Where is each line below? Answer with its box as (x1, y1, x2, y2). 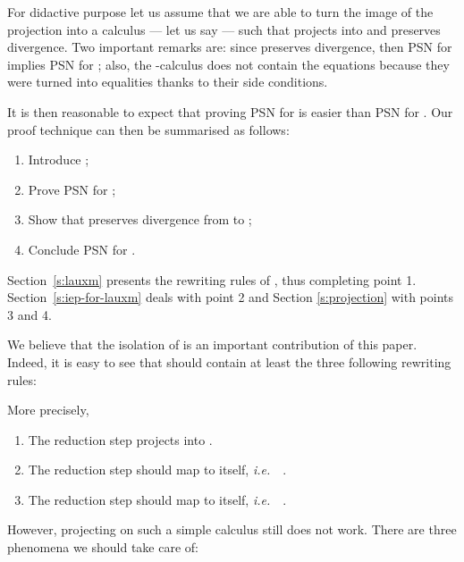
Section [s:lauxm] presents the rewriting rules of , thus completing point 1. (7, 270, 417, 289)
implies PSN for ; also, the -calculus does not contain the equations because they (7, 55, 450, 73)
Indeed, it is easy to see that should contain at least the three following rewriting (7, 352, 451, 371)
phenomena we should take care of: (7, 538, 198, 557)
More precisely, (7, 400, 89, 419)
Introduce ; (28, 150, 89, 169)
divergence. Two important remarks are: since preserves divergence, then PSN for (7, 38, 452, 56)
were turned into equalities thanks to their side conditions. (7, 72, 328, 91)
